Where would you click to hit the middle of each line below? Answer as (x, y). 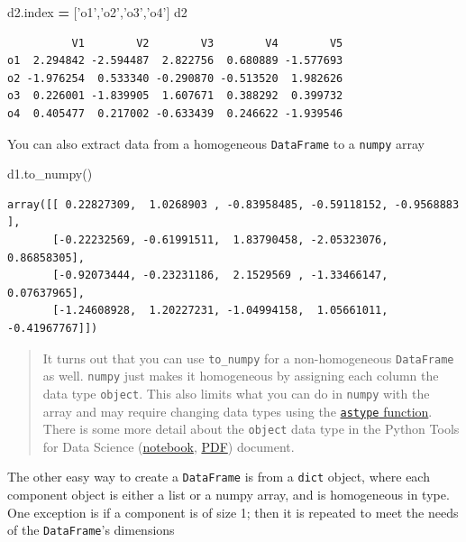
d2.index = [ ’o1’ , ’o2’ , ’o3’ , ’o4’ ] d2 (97, 12)
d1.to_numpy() (50, 174)
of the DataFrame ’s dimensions (91, 530)
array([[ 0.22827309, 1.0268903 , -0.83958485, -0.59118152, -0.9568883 (233, 204)
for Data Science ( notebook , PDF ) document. (169, 446)
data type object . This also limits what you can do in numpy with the (236, 393)
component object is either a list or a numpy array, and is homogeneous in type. (228, 495)
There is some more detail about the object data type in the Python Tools (251, 429)
